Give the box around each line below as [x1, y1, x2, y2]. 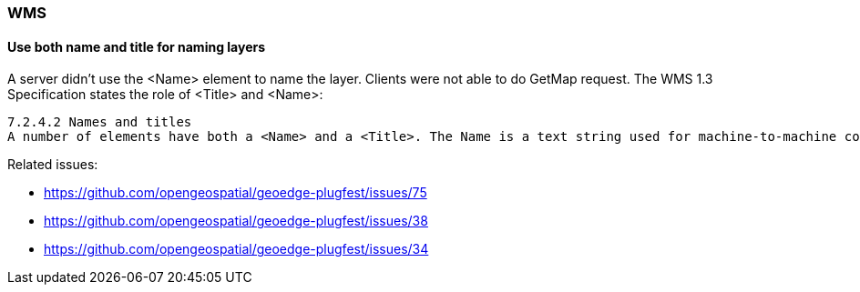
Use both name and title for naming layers [7, 38, 266, 55]
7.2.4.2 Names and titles [7, 115, 192, 130]
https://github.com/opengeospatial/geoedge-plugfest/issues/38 [44, 213, 428, 229]
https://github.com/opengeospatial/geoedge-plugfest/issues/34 [44, 241, 429, 257]
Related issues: [7, 156, 98, 173]
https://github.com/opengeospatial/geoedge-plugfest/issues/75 [44, 185, 427, 201]
